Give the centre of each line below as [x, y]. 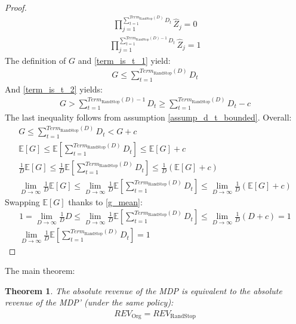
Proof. [16, 7]
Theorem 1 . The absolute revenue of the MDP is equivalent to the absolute [144, 290]
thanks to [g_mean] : [105, 201]
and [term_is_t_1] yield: [124, 60]
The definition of [36, 60]
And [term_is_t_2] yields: [54, 89]
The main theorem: [40, 271]
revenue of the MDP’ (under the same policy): [89, 302]
